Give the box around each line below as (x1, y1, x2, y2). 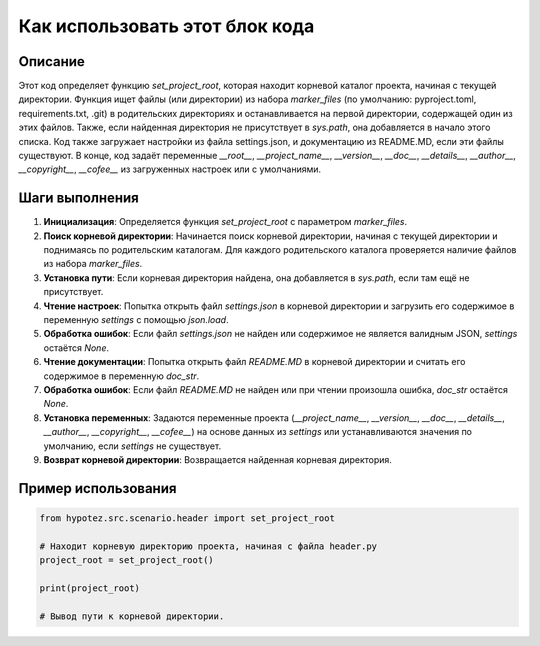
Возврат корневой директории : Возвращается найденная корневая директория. (43, 453, 392, 465)
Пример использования (18, 480, 177, 497)
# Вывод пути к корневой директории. (39, 610, 225, 622)
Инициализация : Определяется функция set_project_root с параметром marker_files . (43, 216, 408, 228)
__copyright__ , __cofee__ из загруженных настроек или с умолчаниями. (18, 163, 322, 175)
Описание (18, 53, 85, 70)
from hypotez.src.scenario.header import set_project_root (39, 512, 335, 524)
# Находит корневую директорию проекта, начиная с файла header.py (39, 540, 378, 552)
